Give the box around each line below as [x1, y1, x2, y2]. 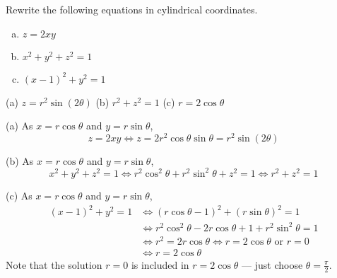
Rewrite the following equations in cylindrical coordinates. [6, 2, 258, 16]
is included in [131, 257, 189, 272]
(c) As [6, 187, 32, 202]
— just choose [242, 257, 303, 272]
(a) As [6, 118, 33, 133]
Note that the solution [6, 257, 102, 272]
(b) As [6, 153, 34, 168]
